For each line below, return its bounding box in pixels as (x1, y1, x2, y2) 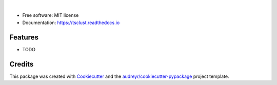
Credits (9, 59, 34, 69)
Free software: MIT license (22, 12, 79, 18)
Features (9, 33, 38, 41)
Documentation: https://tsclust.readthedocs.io (22, 19, 120, 26)
